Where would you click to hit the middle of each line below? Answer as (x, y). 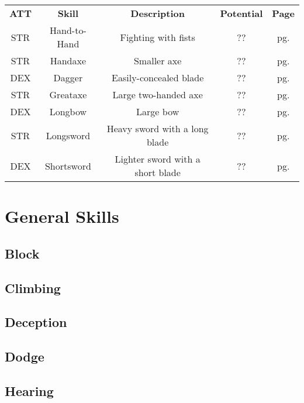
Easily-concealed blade (158, 77)
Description (158, 13)
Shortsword (68, 166)
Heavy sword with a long (158, 128)
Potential (241, 13)
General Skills (62, 216)
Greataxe (68, 94)
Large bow (158, 111)
